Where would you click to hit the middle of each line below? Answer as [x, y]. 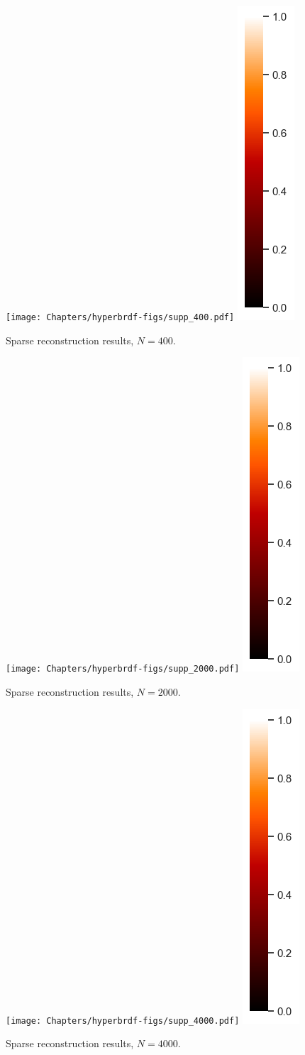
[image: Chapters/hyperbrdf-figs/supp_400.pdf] [120, 317]
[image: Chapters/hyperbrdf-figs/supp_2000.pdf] [123, 669]
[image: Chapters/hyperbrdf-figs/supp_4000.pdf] [123, 1021]
